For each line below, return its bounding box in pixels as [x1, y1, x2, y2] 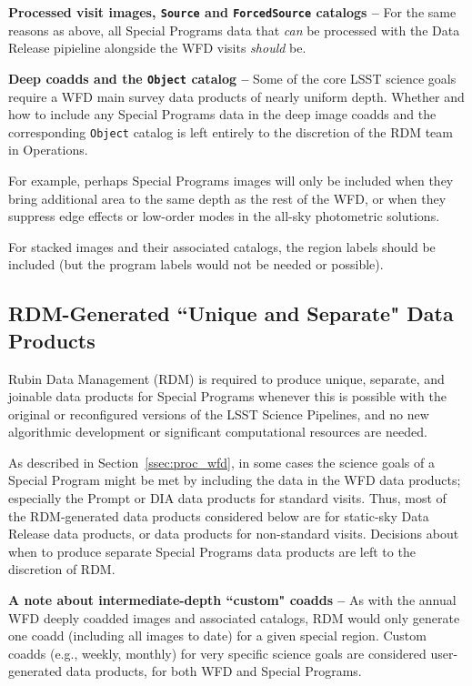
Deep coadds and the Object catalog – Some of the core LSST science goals [8, 68, 457, 87]
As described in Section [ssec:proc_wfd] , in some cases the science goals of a [8, 452, 435, 471]
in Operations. [8, 140, 88, 159]
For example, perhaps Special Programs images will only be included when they [8, 170, 454, 189]
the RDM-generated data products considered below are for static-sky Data [8, 506, 429, 525]
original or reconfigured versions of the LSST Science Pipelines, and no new [8, 404, 429, 423]
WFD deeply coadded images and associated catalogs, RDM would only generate [8, 608, 460, 627]
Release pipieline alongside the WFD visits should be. [8, 38, 306, 57]
